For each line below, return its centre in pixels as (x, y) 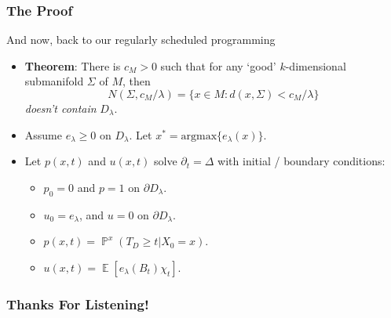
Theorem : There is (73, 65)
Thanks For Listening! (78, 304)
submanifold (54, 81)
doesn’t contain (60, 108)
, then (136, 81)
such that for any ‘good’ (218, 65)
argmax (199, 136)
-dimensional (316, 65)
